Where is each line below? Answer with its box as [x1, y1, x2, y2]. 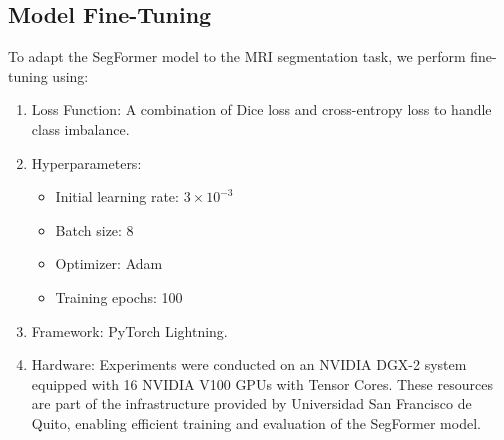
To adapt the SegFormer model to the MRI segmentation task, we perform [8, 46, 466, 67]
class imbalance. [31, 118, 130, 139]
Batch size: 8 [55, 219, 134, 240]
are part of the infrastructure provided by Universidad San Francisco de [31, 393, 472, 414]
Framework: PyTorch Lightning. [31, 320, 228, 341]
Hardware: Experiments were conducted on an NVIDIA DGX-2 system [31, 354, 467, 375]
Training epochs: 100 [55, 286, 183, 307]
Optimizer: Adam [55, 253, 163, 274]
